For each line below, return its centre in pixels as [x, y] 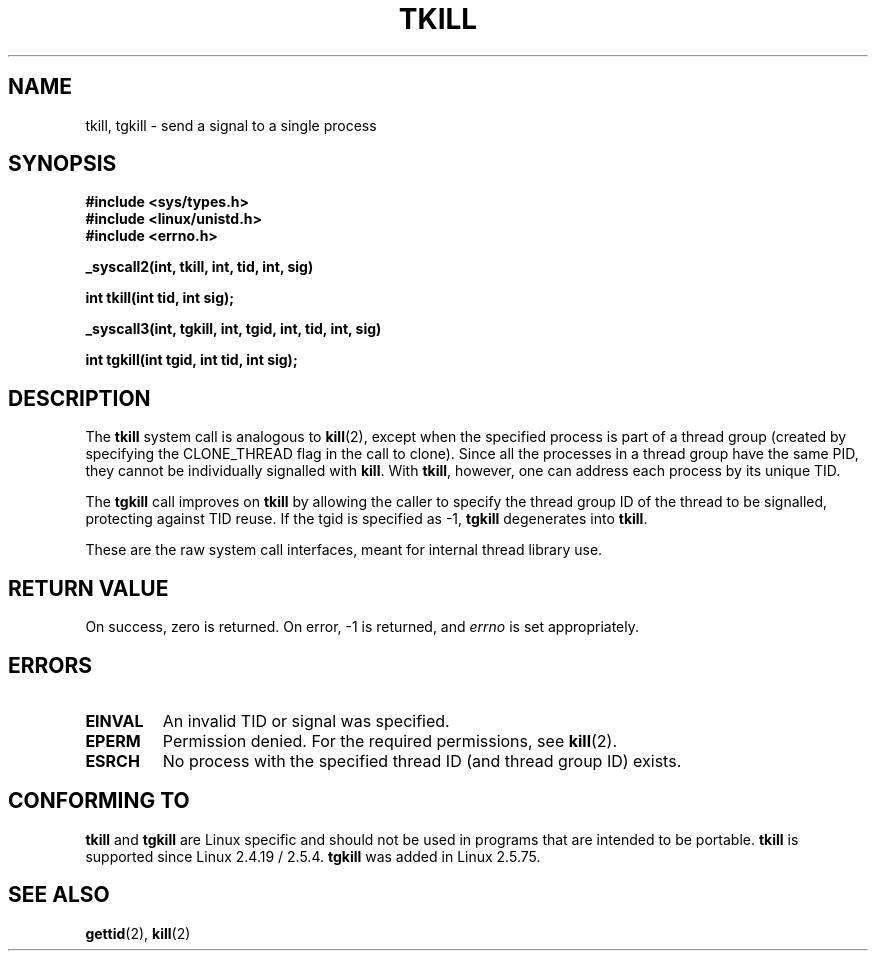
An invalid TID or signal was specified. [306, 720]
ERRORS [50, 665]
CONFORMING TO [99, 801]
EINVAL [114, 720]
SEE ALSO [59, 895]
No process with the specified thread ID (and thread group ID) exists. [422, 760]
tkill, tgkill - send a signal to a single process [231, 125]
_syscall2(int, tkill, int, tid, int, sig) [199, 267]
